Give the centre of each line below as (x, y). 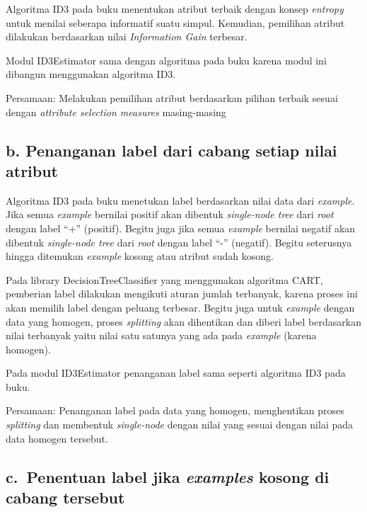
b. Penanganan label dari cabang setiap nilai (171, 150)
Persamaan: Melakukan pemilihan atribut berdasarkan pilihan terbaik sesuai (172, 97)
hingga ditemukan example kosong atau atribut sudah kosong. (140, 256)
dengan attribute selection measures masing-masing (116, 112)
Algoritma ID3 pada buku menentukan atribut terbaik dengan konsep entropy (175, 8)
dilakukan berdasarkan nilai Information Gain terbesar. (127, 36)
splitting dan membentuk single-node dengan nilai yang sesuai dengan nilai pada (180, 425)
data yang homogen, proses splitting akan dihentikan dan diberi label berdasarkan (183, 321)
